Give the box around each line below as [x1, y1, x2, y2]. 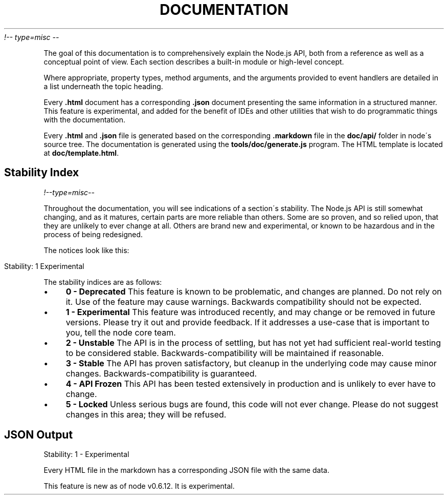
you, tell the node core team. [65, 327, 176, 338]
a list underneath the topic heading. [43, 81, 163, 91]
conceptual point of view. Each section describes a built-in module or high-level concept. [43, 57, 344, 66]
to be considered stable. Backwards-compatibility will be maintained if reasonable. [65, 347, 384, 358]
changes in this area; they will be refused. [65, 409, 227, 420]
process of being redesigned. [43, 230, 143, 239]
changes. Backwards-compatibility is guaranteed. [65, 368, 257, 379]
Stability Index [4, 166, 79, 179]
